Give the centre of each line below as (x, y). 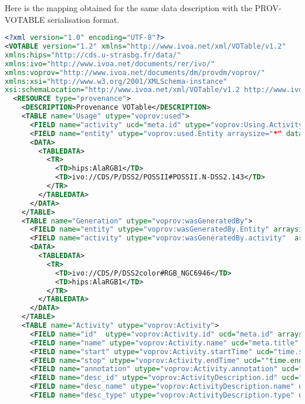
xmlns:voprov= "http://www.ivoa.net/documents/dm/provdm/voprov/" (135, 72)
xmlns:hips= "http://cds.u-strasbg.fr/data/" (93, 55)
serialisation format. (84, 19)
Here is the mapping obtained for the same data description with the (128, 8)
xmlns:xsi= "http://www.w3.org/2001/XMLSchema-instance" (116, 81)
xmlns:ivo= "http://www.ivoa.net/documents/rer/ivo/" (110, 64)
